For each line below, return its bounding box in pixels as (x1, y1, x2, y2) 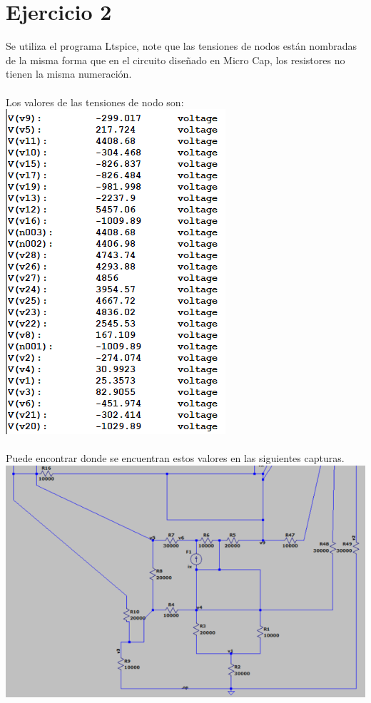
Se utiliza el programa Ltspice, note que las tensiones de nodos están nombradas (6, 39, 357, 53)
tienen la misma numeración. (6, 66, 132, 81)
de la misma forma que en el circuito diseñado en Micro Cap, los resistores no (6, 52, 345, 67)
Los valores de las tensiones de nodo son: (6, 94, 184, 109)
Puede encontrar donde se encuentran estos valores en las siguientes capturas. (6, 451, 345, 466)
